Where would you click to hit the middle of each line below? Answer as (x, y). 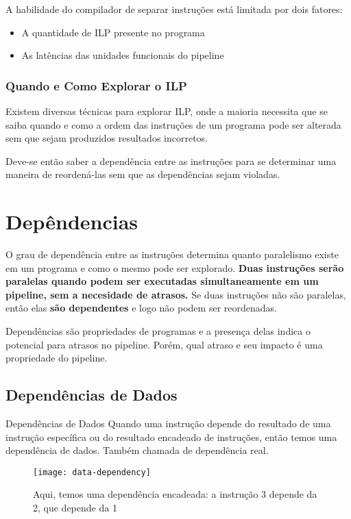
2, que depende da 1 (75, 508)
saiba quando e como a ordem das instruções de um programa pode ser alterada (173, 124)
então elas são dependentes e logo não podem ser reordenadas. (141, 308)
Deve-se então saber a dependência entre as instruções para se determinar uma (171, 161)
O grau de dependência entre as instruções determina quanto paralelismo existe (172, 254)
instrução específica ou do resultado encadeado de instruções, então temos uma (171, 436)
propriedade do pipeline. (57, 358)
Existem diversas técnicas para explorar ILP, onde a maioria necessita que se (167, 111)
